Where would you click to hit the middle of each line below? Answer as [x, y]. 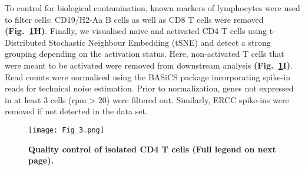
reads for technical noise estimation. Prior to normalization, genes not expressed [149, 88]
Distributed [25, 42]
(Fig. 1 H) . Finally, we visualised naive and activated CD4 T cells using [136, 31]
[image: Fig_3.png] [66, 130]
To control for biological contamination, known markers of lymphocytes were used [152, 8]
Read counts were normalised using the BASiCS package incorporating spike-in [148, 76]
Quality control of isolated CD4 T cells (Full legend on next [152, 149]
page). [41, 160]
